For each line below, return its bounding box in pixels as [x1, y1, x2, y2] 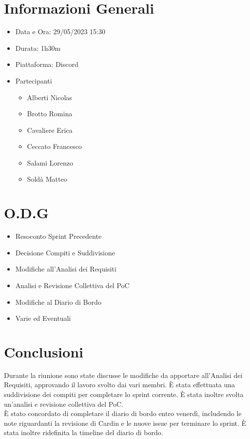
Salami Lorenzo [27, 157, 73, 167]
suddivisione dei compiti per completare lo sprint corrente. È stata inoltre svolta [4, 389, 244, 399]
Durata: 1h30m [15, 42, 61, 53]
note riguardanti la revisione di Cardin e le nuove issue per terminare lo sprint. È [4, 418, 247, 428]
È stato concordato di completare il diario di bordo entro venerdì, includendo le [4, 408, 242, 418]
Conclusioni [4, 341, 83, 361]
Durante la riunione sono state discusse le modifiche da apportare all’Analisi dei [4, 370, 243, 380]
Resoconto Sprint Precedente [15, 231, 102, 241]
